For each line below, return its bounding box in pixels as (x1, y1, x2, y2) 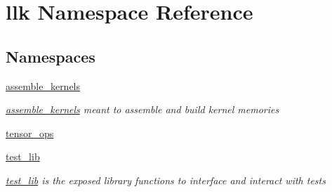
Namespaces (6, 45, 95, 67)
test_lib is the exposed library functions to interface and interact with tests (6, 172, 326, 187)
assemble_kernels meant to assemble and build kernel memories (6, 102, 279, 117)
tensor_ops (6, 125, 54, 140)
